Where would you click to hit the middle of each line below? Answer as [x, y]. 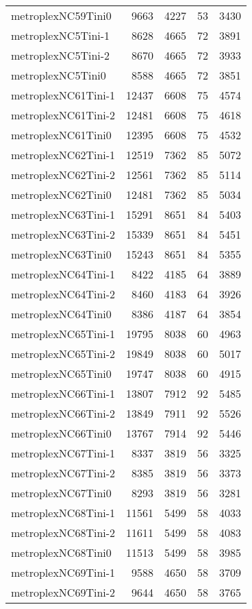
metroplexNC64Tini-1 [63, 274]
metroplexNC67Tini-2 [63, 473]
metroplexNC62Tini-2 [63, 175]
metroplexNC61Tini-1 [63, 95]
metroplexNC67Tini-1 [63, 453]
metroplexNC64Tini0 [61, 314]
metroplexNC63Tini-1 [63, 214]
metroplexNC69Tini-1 [63, 572]
